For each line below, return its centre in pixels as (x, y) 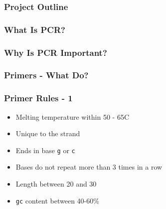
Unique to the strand (48, 133)
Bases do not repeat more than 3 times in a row (89, 167)
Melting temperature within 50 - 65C (72, 116)
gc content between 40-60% (57, 200)
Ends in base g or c (45, 150)
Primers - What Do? (46, 75)
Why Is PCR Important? (56, 52)
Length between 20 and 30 (56, 184)
